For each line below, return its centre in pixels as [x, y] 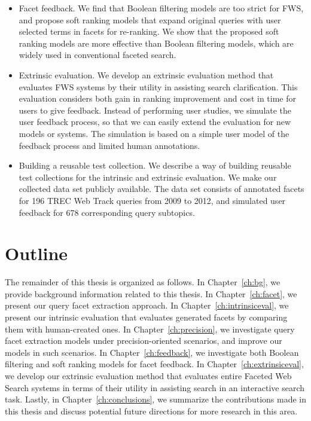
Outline [36, 253]
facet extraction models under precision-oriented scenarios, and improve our [144, 341]
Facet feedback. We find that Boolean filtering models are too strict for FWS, [161, 8]
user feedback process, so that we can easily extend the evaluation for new [155, 122]
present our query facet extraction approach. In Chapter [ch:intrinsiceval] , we [147, 305]
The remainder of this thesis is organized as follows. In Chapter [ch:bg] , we [143, 282]
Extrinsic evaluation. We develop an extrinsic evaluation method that [146, 74]
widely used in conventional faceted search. [97, 55]
